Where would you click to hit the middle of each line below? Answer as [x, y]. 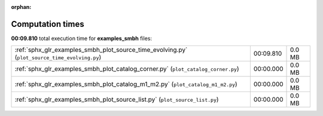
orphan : [21, 7]
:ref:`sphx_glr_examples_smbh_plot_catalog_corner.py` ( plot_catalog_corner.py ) [127, 69]
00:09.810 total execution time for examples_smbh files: [82, 38]
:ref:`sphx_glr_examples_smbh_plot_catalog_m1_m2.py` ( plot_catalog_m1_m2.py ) [126, 84]
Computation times [48, 24]
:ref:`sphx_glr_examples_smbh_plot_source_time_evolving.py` [101, 50]
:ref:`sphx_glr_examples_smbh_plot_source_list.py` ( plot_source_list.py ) [117, 100]
